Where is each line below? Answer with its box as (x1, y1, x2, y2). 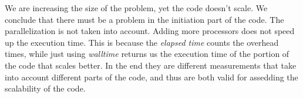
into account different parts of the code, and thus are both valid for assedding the (5, 70, 298, 83)
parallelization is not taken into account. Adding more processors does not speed (5, 25, 295, 37)
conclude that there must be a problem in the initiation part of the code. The (5, 13, 284, 25)
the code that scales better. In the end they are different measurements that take (5, 59, 297, 71)
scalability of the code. (5, 82, 86, 94)
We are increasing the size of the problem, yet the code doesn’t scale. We (5, 2, 268, 13)
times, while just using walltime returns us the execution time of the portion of (5, 48, 289, 60)
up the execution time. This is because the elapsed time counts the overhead (5, 36, 279, 48)
